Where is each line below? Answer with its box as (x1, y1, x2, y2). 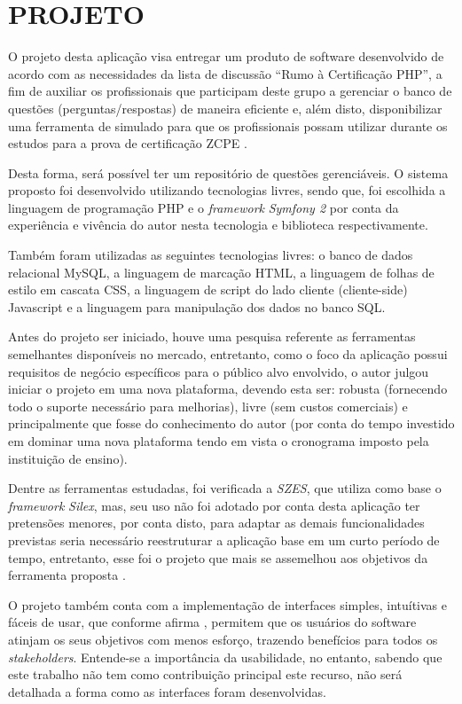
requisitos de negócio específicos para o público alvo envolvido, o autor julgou (8, 362, 429, 380)
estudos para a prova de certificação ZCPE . (8, 134, 247, 153)
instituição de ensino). (8, 449, 128, 467)
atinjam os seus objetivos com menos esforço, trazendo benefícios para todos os (8, 630, 438, 648)
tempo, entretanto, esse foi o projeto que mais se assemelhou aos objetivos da (8, 548, 428, 567)
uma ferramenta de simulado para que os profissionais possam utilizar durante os (8, 116, 448, 135)
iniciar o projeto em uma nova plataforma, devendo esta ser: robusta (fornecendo (8, 379, 448, 398)
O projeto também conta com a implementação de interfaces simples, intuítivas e (8, 595, 447, 614)
